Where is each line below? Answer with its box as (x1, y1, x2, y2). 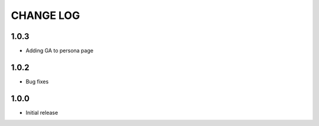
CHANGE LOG (11, 9, 80, 22)
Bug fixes (25, 77, 49, 85)
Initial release (25, 109, 58, 116)
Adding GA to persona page (25, 47, 94, 54)
